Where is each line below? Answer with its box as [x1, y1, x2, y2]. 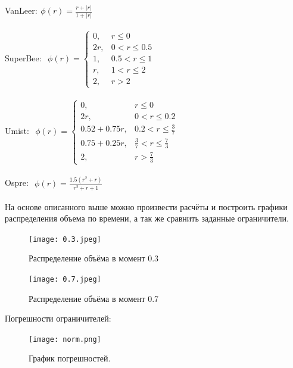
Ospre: [5, 176, 29, 188]
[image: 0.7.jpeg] [29, 275, 101, 283]
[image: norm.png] [29, 335, 101, 344]
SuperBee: [5, 51, 42, 64]
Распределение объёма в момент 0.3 [29, 252, 159, 264]
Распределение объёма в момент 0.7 [29, 292, 159, 304]
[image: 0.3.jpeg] [29, 235, 101, 244]
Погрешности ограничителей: [5, 312, 111, 325]
